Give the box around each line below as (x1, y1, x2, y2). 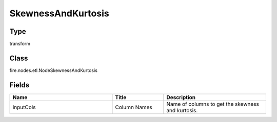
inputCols (12, 104, 36, 111)
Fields (9, 81, 30, 89)
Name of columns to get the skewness (166, 100, 259, 107)
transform (9, 41, 31, 47)
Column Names (115, 104, 152, 111)
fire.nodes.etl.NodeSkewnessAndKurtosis (9, 67, 97, 74)
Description (166, 93, 196, 101)
